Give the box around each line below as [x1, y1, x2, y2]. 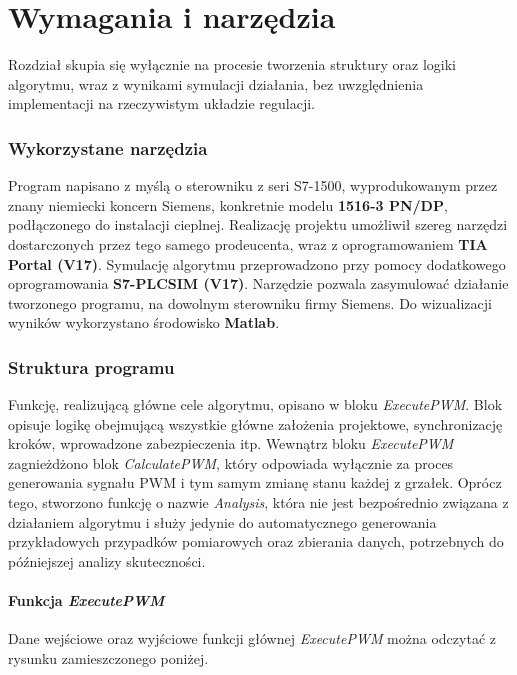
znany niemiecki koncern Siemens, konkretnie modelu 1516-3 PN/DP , [8, 194, 448, 215]
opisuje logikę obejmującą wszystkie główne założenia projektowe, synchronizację [8, 413, 503, 434]
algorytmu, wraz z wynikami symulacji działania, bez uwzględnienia [8, 73, 424, 94]
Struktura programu [8, 354, 175, 379]
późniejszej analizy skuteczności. [8, 550, 206, 571]
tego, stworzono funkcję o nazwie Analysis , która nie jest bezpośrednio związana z [8, 492, 509, 513]
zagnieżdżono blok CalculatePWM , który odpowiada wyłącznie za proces [8, 452, 454, 473]
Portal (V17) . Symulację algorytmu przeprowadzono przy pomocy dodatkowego [8, 253, 506, 274]
